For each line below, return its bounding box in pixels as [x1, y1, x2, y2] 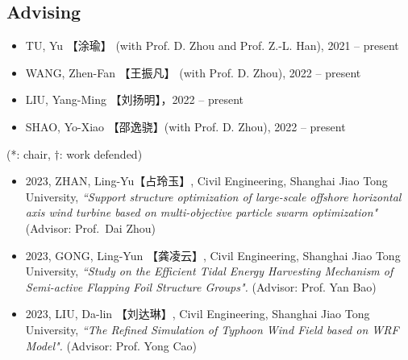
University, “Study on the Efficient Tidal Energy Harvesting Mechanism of [25, 263, 393, 279]
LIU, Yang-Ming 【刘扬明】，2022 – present [25, 91, 244, 108]
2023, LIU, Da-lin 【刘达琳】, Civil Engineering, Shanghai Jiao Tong [25, 305, 370, 322]
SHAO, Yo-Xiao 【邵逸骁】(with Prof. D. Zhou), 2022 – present [25, 118, 346, 134]
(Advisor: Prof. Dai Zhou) [25, 219, 156, 236]
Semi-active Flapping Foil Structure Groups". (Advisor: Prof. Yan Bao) [25, 278, 377, 295]
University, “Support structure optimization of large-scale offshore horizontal [25, 188, 402, 205]
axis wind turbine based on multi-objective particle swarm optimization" [25, 204, 378, 221]
